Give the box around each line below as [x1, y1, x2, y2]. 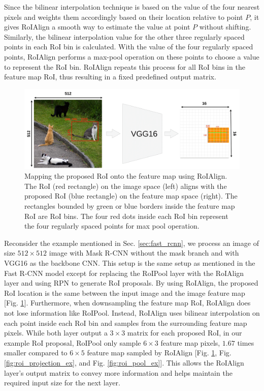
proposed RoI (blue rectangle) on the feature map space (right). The [24, 190, 238, 201]
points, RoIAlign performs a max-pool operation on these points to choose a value [4, 51, 259, 62]
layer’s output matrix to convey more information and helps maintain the [4, 367, 233, 378]
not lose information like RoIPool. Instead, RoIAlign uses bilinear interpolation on [4, 307, 260, 318]
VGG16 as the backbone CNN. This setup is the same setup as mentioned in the [4, 258, 255, 268]
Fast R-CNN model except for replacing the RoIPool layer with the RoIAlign [4, 267, 244, 278]
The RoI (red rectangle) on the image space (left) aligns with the [24, 180, 227, 191]
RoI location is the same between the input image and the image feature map [4, 287, 245, 298]
